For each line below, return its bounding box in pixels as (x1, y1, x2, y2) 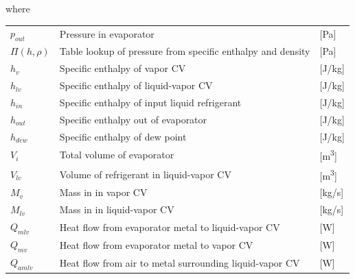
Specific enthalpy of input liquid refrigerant (59, 95, 242, 109)
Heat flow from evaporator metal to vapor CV (59, 237, 253, 252)
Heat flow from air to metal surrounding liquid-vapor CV (59, 255, 300, 269)
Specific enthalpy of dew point (59, 129, 187, 143)
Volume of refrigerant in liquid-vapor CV (59, 167, 231, 181)
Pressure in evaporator (59, 26, 154, 40)
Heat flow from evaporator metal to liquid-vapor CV (59, 219, 280, 234)
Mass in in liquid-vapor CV (59, 202, 174, 217)
